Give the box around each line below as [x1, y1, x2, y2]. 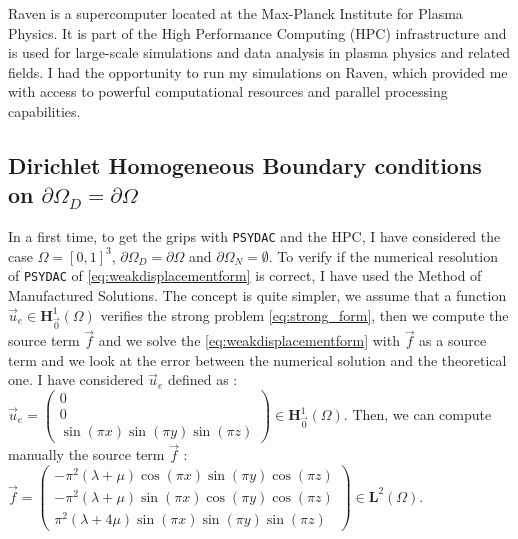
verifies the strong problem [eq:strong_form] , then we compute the [100, 304, 509, 325]
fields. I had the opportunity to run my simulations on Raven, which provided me [8, 61, 508, 82]
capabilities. [8, 100, 81, 121]
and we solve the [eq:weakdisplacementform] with [98, 330, 400, 351]
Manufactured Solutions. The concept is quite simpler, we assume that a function [8, 285, 507, 306]
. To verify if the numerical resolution [268, 245, 499, 266]
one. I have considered [8, 369, 144, 390]
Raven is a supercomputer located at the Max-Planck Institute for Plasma [8, 3, 463, 23]
